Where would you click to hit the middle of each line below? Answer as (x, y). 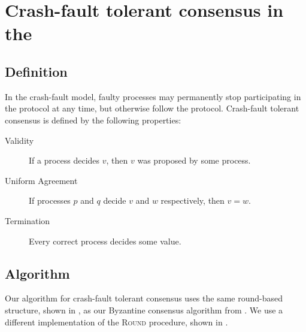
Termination (28, 220)
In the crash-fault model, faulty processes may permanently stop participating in (153, 96)
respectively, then (193, 200)
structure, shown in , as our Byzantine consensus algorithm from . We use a (144, 310)
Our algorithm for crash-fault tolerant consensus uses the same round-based (144, 298)
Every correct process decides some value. (105, 241)
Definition (36, 71)
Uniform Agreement (41, 180)
